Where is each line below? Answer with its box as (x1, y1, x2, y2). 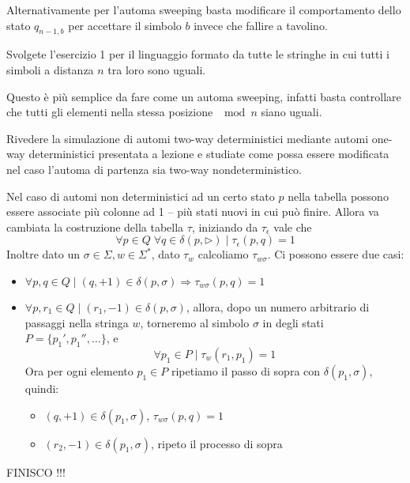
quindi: (24, 379, 59, 396)
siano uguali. (261, 104, 322, 120)
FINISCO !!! (6, 463, 66, 480)
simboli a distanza (6, 61, 94, 77)
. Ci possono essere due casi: (267, 246, 404, 262)
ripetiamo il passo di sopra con (171, 362, 321, 379)
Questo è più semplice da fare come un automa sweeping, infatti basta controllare (6, 88, 401, 104)
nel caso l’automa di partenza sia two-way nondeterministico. (6, 160, 303, 177)
